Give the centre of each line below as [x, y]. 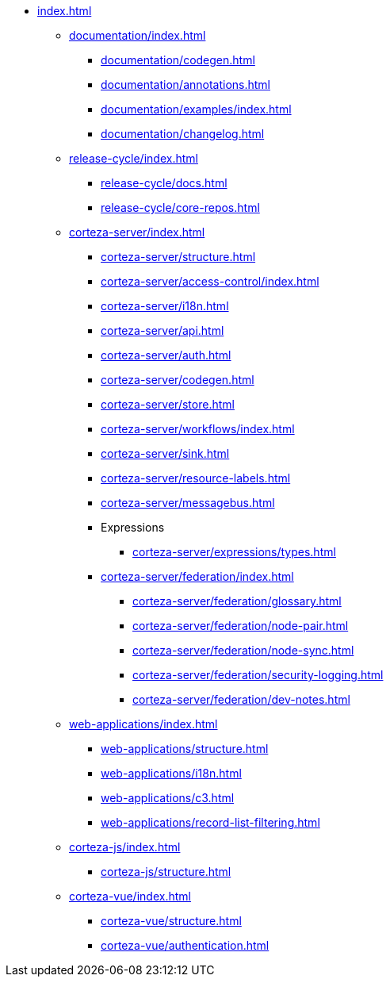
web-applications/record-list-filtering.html [210, 822]
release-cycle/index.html [134, 158]
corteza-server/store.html [168, 404]
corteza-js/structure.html [166, 872]
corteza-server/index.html [137, 232]
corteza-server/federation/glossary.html [237, 601]
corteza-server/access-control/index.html [210, 281]
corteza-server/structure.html [178, 257]
